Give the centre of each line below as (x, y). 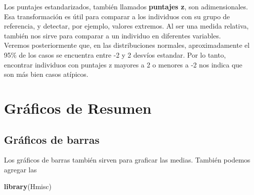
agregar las (21, 169)
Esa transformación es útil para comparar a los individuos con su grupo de (117, 16)
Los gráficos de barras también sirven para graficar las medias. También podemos (127, 160)
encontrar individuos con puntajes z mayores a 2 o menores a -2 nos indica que (123, 64)
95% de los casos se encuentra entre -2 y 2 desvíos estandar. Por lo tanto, (115, 54)
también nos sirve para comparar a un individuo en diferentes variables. (112, 35)
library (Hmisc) (28, 186)
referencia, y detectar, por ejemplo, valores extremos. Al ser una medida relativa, (127, 26)
